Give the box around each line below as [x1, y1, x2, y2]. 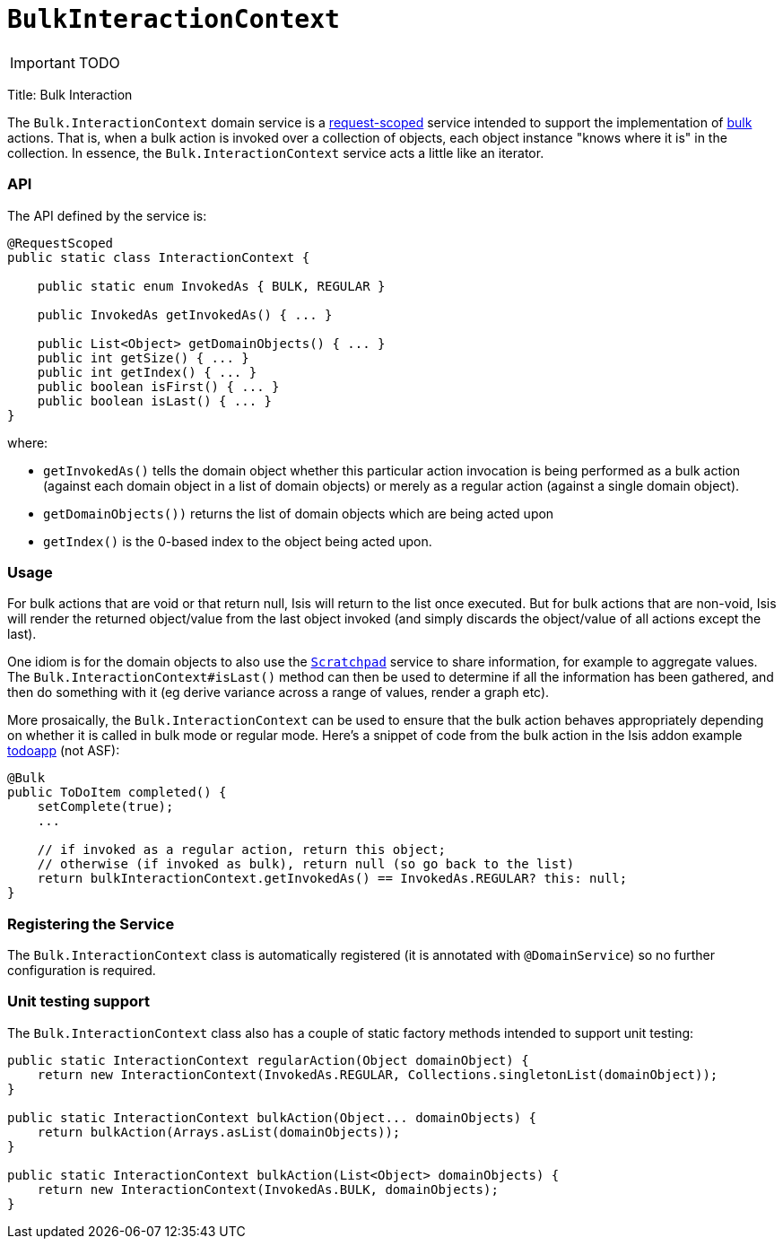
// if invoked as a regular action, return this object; [37, 842, 446, 858]
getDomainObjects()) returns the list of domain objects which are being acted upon [43, 505, 554, 521]
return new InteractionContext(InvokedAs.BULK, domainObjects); [37, 1181, 499, 1197]
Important [10, 53, 75, 72]
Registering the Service [7, 914, 175, 933]
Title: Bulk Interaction [7, 86, 133, 102]
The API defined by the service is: [7, 207, 207, 223]
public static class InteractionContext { [7, 249, 310, 265]
